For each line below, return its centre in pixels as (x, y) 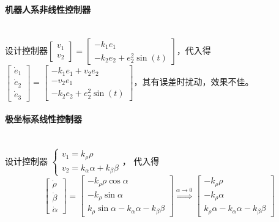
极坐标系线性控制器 (43, 119)
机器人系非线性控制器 (48, 9)
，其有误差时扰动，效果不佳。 (194, 82)
